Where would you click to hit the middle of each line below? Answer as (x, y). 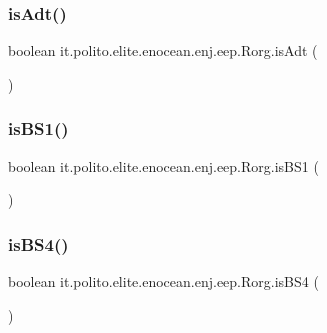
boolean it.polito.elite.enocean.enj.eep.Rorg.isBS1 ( (163, 165)
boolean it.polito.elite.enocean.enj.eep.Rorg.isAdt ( (163, 50)
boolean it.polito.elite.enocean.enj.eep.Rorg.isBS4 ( (163, 281)
